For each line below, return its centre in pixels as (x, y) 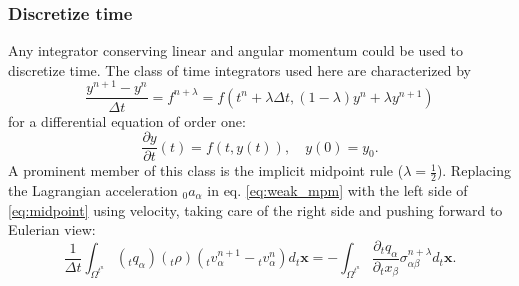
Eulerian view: (52, 229)
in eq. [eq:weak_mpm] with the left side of (337, 190)
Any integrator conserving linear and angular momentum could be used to (235, 50)
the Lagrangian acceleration (93, 190)
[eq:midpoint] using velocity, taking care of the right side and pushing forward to (255, 209)
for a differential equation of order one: (127, 120)
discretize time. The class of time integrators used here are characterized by (239, 69)
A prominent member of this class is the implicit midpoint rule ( (206, 170)
